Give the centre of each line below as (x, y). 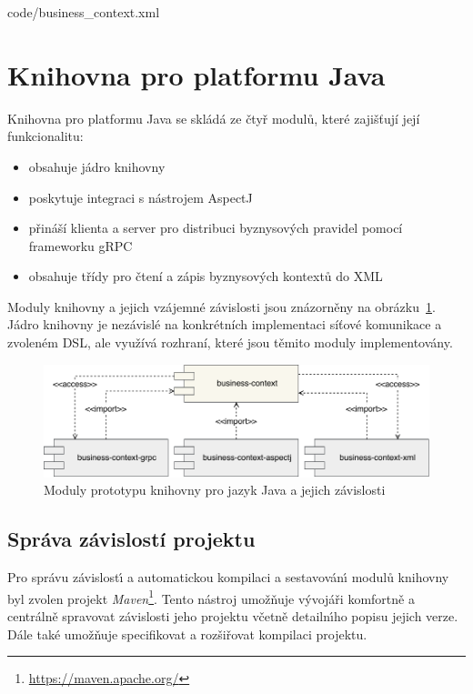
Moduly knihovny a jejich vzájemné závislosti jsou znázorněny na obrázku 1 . (221, 306)
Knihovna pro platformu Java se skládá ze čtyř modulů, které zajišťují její (214, 118)
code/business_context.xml (84, 12)
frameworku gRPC (81, 245)
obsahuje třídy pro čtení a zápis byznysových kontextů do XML (206, 276)
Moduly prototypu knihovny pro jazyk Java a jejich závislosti (215, 490)
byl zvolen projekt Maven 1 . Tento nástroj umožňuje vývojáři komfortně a (211, 597)
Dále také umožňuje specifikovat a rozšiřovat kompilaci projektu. (187, 634)
